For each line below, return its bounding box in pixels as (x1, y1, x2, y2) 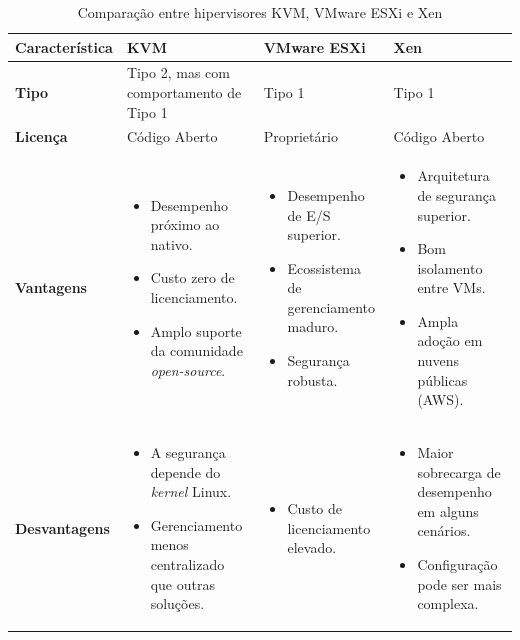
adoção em (417, 330, 483, 351)
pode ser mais (417, 573, 502, 594)
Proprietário (263, 126, 338, 147)
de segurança (417, 184, 497, 205)
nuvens (417, 350, 460, 371)
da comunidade (150, 340, 243, 361)
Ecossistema (287, 257, 361, 278)
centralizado (150, 554, 225, 575)
